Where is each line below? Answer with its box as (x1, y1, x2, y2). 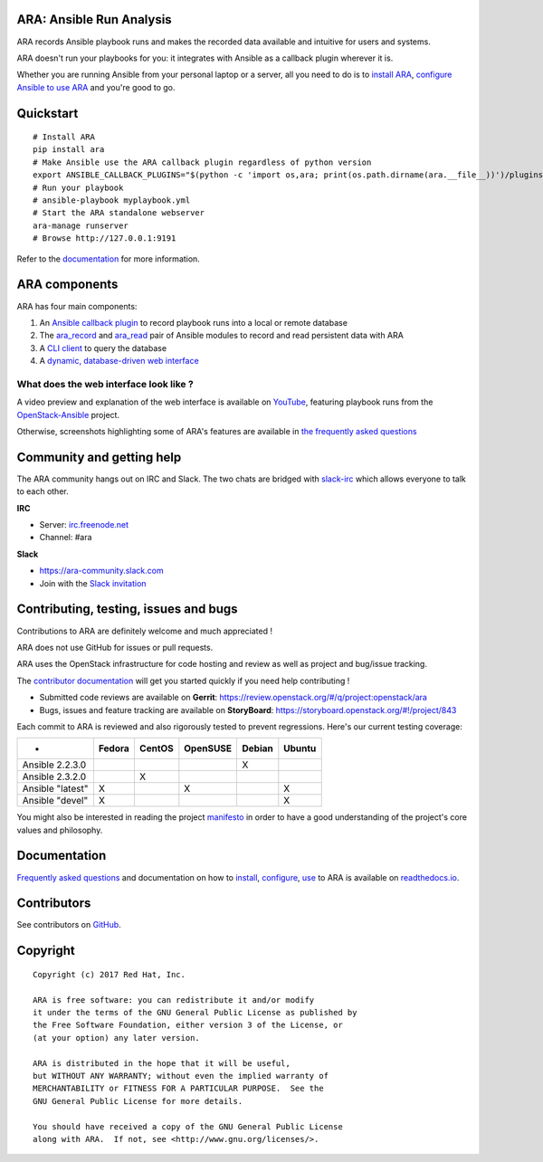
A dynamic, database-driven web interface (39, 356, 199, 367)
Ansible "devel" (22, 795, 89, 807)
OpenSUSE (184, 742, 233, 755)
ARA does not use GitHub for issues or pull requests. (16, 642, 214, 652)
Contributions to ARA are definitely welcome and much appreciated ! (16, 625, 273, 636)
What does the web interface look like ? (16, 377, 194, 390)
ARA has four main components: (16, 300, 138, 311)
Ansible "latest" (22, 783, 89, 795)
